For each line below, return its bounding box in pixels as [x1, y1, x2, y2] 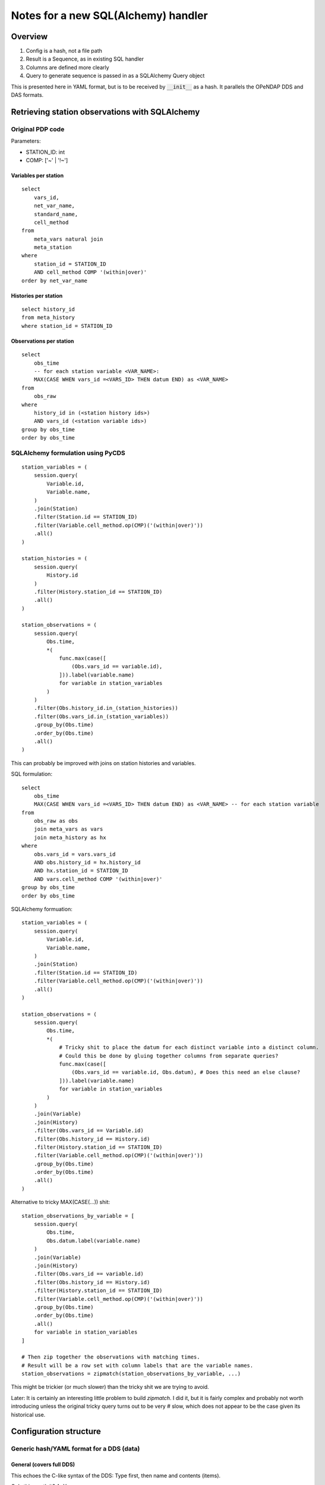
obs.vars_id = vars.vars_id [33, 851, 116, 858]
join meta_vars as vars [33, 826, 103, 833]
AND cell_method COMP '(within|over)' [33, 269, 147, 276]
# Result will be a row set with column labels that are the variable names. [21, 1362, 254, 1369]
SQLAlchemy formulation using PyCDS [11, 448, 126, 457]
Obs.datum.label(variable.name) [46, 1237, 141, 1244]
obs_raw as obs [33, 817, 78, 824]
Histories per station [11, 292, 63, 299]
